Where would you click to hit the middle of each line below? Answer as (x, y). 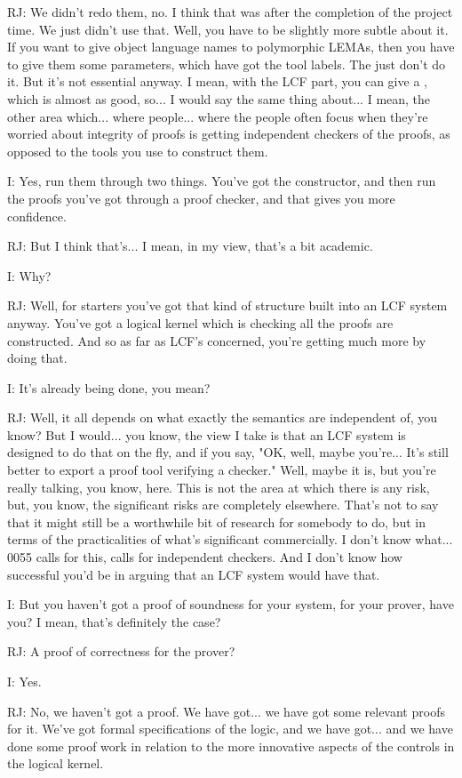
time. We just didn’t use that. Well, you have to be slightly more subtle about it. (228, 29)
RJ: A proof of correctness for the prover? (121, 651)
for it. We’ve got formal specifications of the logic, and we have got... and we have (230, 729)
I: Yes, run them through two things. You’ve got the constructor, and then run (222, 181)
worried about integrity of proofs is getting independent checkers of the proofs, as (229, 134)
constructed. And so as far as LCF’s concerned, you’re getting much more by (217, 340)
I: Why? (29, 275)
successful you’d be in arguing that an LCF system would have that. (194, 574)
